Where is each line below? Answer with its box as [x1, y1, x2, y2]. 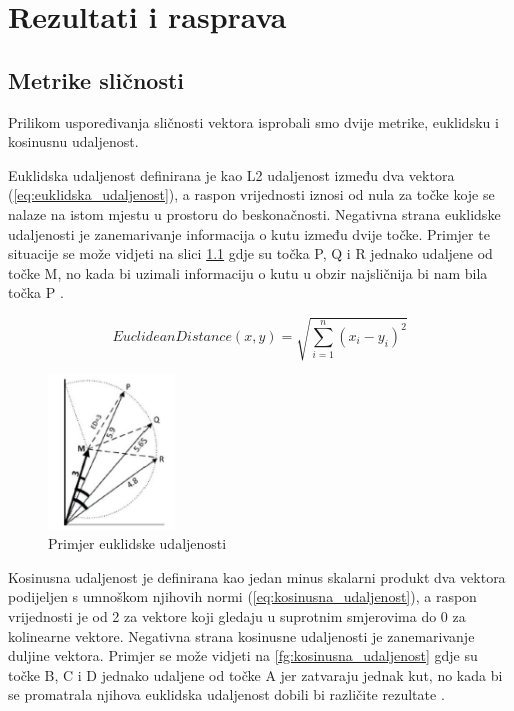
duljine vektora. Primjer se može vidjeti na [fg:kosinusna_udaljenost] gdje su [8, 645, 478, 666]
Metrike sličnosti [8, 64, 185, 95]
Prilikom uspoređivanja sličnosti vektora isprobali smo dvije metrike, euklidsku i [8, 111, 499, 132]
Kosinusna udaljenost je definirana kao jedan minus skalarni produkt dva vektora [8, 566, 506, 587]
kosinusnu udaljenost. [8, 131, 139, 152]
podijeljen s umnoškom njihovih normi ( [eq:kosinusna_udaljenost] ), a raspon [8, 586, 477, 607]
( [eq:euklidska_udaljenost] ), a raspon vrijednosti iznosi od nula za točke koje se [8, 184, 495, 205]
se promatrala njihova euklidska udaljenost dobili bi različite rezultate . [8, 684, 445, 705]
